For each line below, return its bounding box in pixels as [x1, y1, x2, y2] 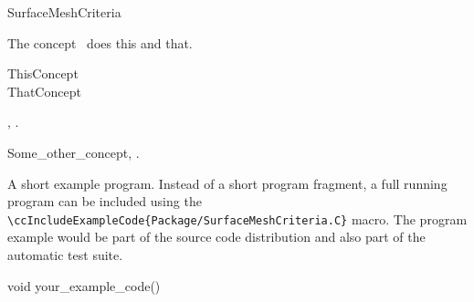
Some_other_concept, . [7, 142, 140, 161]
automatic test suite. [7, 245, 123, 264]
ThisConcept [7, 64, 79, 83]
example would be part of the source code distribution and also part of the [7, 227, 426, 246]
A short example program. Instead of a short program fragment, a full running [7, 173, 448, 193]
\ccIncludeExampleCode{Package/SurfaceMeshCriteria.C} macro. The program [7, 209, 468, 228]
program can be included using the [7, 192, 202, 211]
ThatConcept [7, 81, 81, 100]
